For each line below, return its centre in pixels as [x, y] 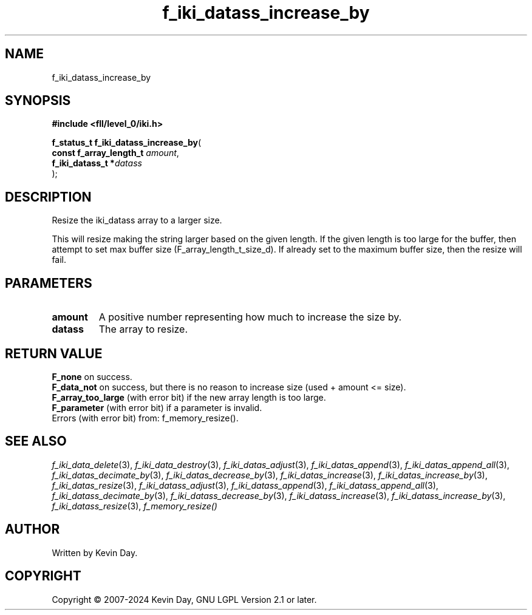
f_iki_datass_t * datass [97, 163]
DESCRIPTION [48, 197]
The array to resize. [143, 329]
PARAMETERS [49, 283]
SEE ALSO [36, 441]
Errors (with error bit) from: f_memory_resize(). [145, 418]
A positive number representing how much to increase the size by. [250, 317]
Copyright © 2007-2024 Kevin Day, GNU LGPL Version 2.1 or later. [184, 599]
